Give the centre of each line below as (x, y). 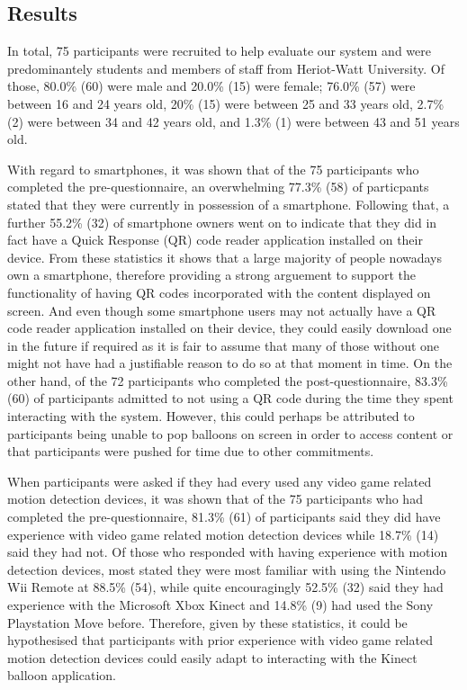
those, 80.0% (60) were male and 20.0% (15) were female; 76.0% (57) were (211, 86)
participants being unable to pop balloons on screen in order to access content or (230, 433)
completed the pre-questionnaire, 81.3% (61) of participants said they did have (224, 517)
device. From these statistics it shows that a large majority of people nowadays (225, 257)
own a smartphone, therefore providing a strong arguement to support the (211, 275)
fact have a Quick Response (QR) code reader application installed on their (215, 240)
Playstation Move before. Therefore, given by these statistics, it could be (207, 622)
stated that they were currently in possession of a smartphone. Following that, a (229, 204)
